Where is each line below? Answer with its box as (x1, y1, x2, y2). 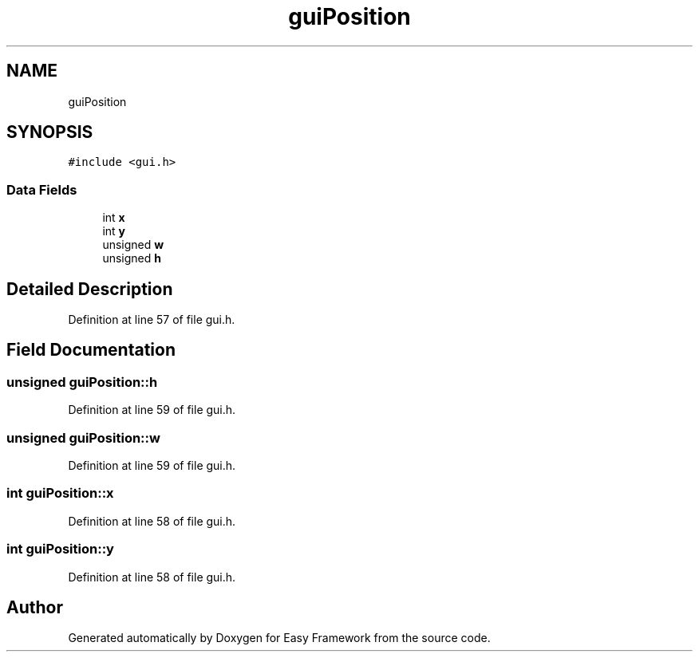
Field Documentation (6, 340, 176, 361)
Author (6, 597, 63, 617)
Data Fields (6, 181, 77, 198)
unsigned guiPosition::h (6, 373, 158, 390)
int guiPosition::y (6, 541, 114, 558)
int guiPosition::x (6, 485, 114, 502)
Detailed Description (6, 278, 173, 299)
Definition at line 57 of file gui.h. (68, 313, 235, 327)
